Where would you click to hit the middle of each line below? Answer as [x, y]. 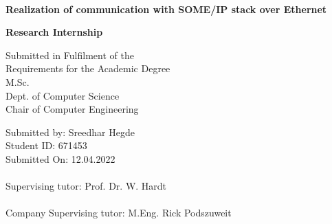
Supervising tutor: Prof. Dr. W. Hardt [86, 186]
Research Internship [54, 32]
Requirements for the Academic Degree [88, 68]
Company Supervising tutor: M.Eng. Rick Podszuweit [119, 213]
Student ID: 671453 [46, 145]
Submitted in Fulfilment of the [70, 55]
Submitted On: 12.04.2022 [60, 158]
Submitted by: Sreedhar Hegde [70, 132]
